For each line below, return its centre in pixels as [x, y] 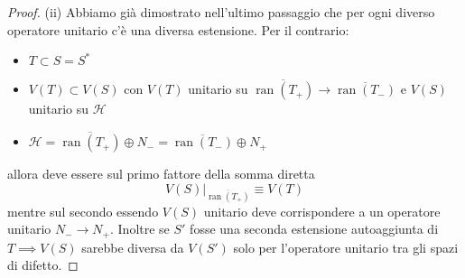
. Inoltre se [140, 229]
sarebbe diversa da [133, 247]
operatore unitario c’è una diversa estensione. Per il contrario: [178, 29]
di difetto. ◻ [43, 265]
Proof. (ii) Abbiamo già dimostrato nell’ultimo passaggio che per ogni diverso [221, 12]
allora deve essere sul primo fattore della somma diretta [161, 174]
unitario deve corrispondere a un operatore [322, 211]
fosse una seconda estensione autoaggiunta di [314, 229]
